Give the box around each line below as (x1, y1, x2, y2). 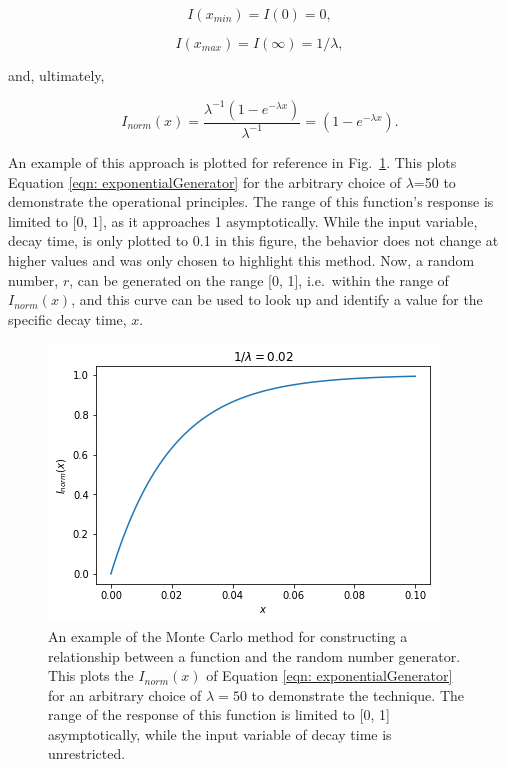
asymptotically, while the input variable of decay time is (48, 723, 392, 744)
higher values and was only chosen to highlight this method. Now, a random (8, 249, 475, 270)
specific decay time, (8, 308, 127, 329)
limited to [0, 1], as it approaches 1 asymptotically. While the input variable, (8, 210, 478, 231)
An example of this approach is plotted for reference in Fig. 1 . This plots (8, 151, 457, 172)
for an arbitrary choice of (48, 684, 202, 705)
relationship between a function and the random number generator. (48, 645, 461, 666)
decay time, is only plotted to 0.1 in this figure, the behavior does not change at (8, 230, 499, 251)
